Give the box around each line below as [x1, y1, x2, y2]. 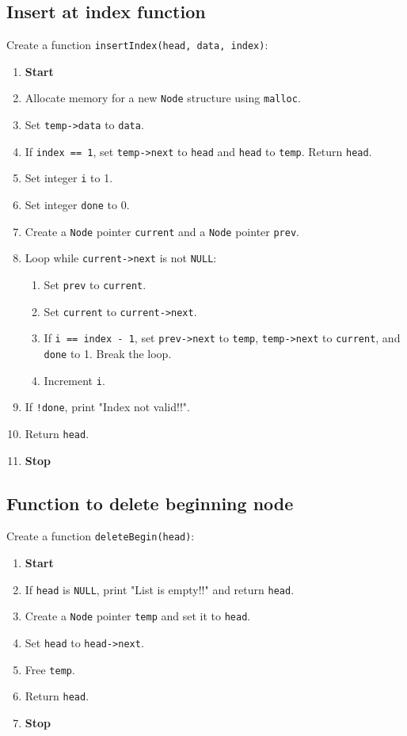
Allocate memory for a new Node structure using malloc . [25, 90, 301, 106]
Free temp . [25, 661, 75, 677]
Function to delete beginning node [6, 490, 294, 515]
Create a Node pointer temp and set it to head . [25, 608, 251, 624]
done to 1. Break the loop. [44, 345, 172, 362]
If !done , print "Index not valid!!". [25, 399, 190, 415]
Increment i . [44, 372, 105, 388]
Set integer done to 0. [25, 196, 130, 213]
